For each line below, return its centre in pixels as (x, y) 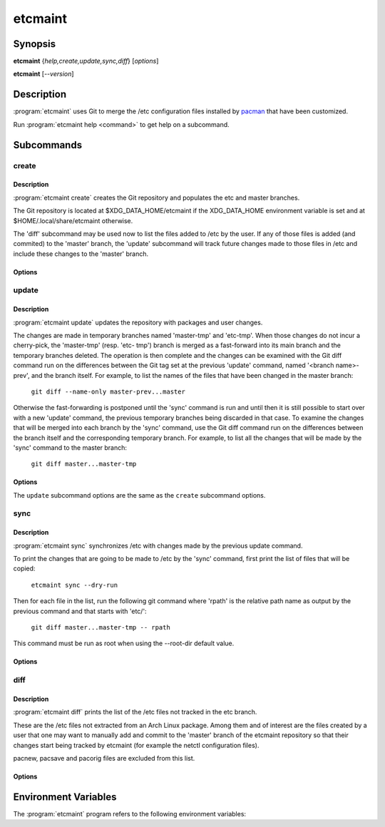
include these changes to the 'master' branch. (81, 254)
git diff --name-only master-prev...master (108, 391)
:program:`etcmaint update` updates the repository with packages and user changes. (138, 322)
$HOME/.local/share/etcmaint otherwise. (73, 220)
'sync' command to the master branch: (70, 447)
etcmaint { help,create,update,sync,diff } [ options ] (86, 61)
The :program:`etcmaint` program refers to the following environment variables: (129, 813)
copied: (24, 569)
